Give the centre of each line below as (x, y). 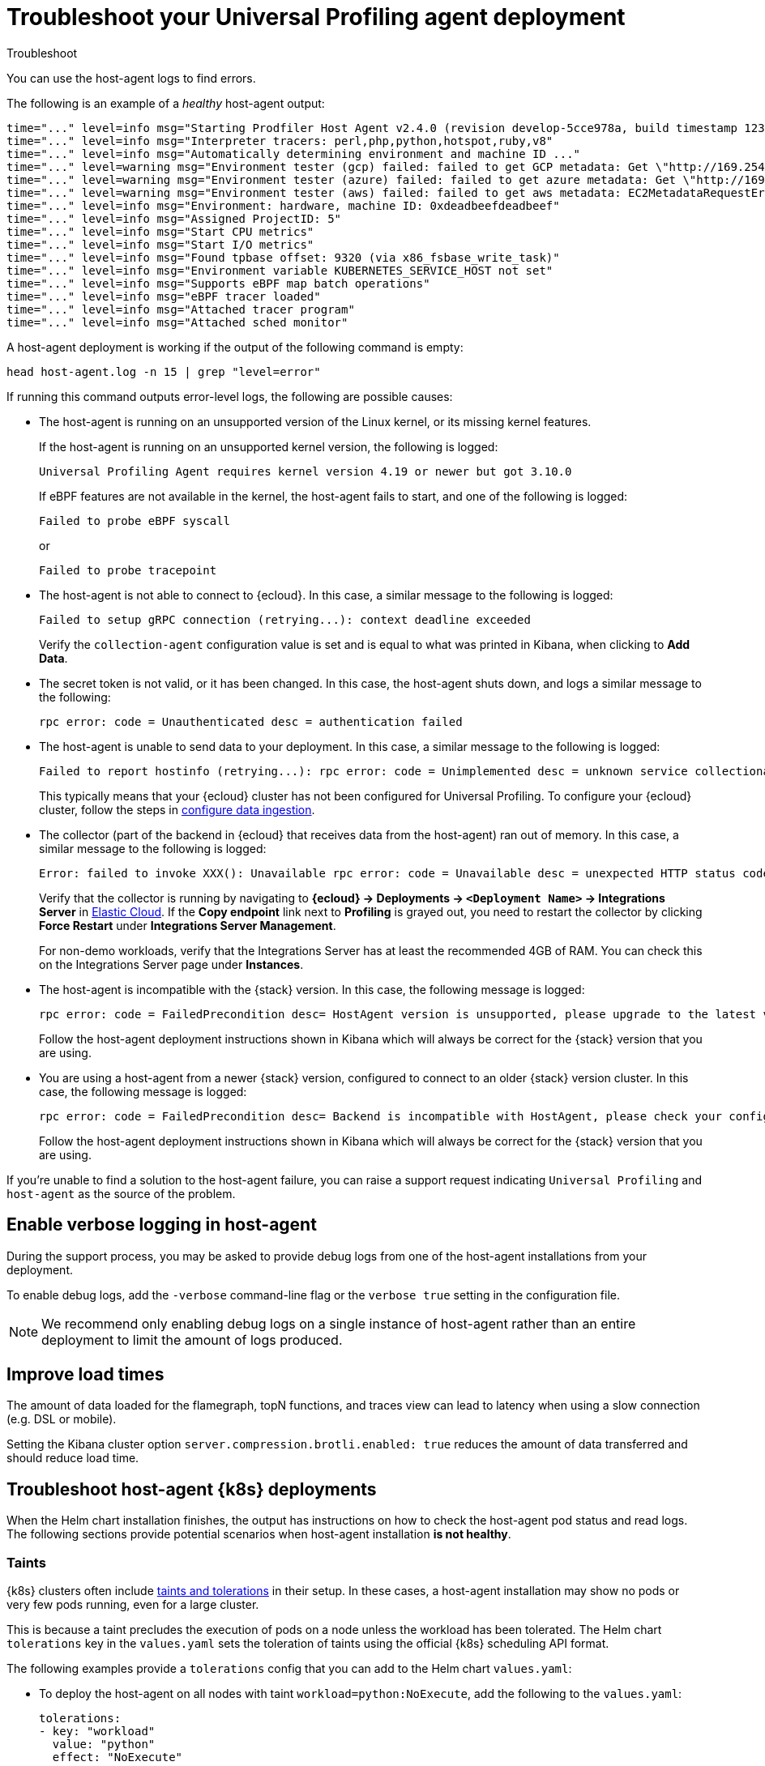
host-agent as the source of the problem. (121, 1193)
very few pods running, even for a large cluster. (133, 1605)
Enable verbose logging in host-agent (162, 1225)
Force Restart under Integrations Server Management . (188, 925)
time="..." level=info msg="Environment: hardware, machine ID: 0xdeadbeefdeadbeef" (283, 205)
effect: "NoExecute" (118, 1757)
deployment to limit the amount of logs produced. (192, 1339)
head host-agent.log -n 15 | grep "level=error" (164, 371)
